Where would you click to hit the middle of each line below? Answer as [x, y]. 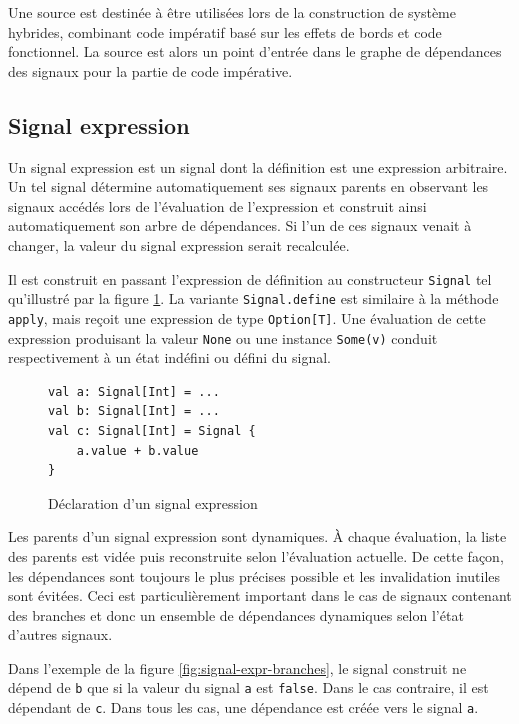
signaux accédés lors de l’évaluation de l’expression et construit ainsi [217, 205]
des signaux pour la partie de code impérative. [150, 70]
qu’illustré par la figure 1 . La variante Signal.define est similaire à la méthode [253, 298]
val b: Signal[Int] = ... [134, 411]
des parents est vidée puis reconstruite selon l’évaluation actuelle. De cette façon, [256, 555]
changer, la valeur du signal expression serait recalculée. [179, 244]
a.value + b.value [137, 450]
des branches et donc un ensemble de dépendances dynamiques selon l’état [236, 614]
